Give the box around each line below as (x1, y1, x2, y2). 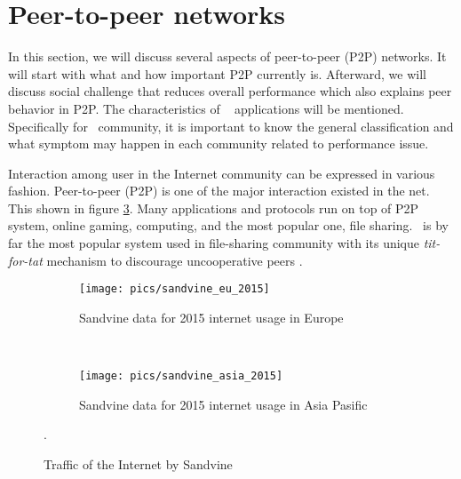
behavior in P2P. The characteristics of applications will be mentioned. (8, 99, 404, 117)
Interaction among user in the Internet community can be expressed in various (8, 164, 435, 182)
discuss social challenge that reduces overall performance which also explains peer (8, 82, 452, 100)
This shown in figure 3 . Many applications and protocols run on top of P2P (8, 198, 419, 217)
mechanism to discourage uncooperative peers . (46, 251, 303, 269)
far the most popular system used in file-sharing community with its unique (8, 234, 419, 252)
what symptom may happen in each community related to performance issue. (8, 134, 429, 153)
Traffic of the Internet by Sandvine (44, 454, 233, 473)
